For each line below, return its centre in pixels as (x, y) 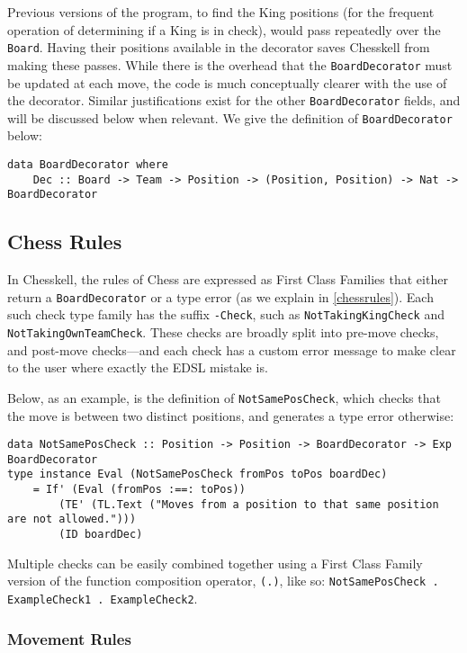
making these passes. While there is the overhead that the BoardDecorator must (230, 64)
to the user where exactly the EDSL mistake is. (138, 367)
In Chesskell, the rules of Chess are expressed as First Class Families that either (228, 279)
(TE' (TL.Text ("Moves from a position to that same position (249, 504)
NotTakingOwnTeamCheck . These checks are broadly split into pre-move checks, (223, 332)
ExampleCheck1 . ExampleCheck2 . (103, 599)
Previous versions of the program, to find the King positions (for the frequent (221, 12)
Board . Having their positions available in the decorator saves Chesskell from (219, 47)
